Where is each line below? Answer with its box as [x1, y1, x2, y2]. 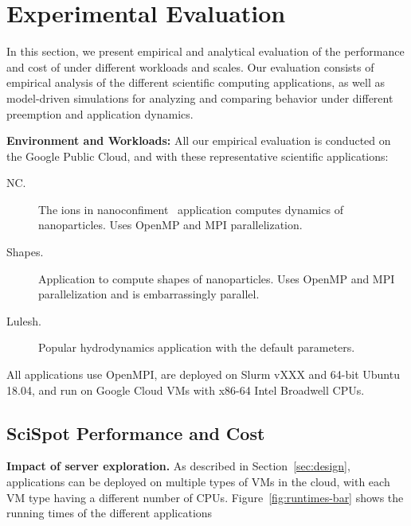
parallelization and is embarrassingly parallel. [38, 286, 260, 302]
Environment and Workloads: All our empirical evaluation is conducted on [6, 132, 391, 149]
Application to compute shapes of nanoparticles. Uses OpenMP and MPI [38, 270, 395, 286]
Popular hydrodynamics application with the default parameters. [38, 339, 355, 356]
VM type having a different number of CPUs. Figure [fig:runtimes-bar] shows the [6, 489, 404, 505]
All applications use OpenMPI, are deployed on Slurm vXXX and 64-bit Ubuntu [6, 366, 400, 383]
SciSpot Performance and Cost [6, 420, 265, 445]
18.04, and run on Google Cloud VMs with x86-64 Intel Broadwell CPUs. [6, 381, 365, 398]
